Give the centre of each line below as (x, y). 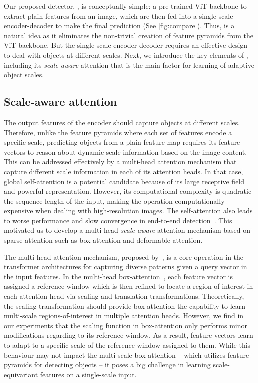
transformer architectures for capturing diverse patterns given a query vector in (126, 267)
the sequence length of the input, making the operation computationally (114, 201)
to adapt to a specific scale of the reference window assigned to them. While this (127, 345)
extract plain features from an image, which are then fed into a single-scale (119, 16)
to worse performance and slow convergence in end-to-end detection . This (118, 220)
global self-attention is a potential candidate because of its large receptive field (124, 181)
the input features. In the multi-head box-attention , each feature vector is (119, 276)
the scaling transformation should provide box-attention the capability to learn (125, 306)
